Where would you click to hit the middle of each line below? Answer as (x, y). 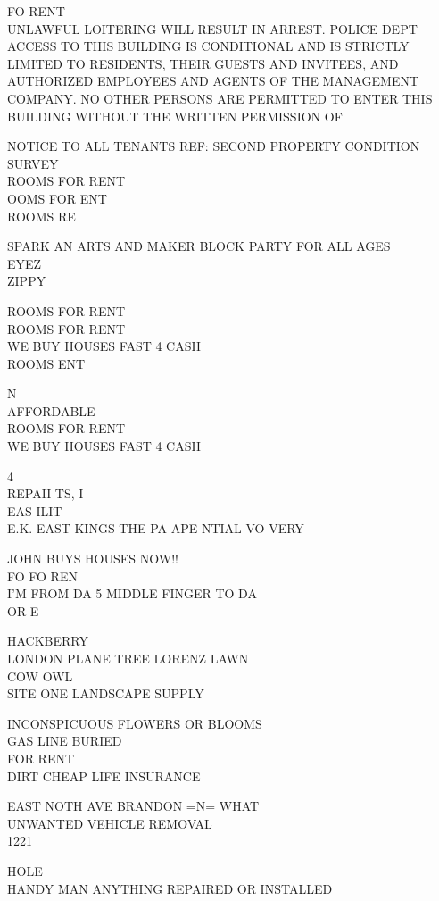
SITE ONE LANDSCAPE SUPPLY (106, 693)
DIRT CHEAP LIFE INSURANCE (104, 776)
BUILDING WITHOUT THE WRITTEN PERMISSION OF (175, 116)
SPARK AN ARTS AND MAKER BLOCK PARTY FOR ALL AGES (199, 246)
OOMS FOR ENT (57, 198)
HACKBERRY (48, 641)
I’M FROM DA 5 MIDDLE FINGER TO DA (132, 593)
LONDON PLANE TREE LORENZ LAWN (128, 658)
